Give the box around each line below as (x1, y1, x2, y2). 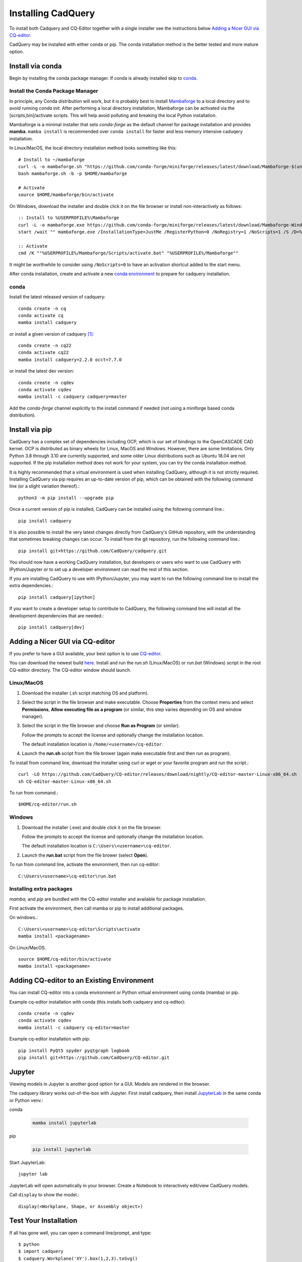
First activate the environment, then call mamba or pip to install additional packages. (9, 905, 184, 911)
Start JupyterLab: (9, 1160, 46, 1166)
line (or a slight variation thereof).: (9, 483, 80, 489)
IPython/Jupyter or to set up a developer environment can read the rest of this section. (9, 566, 189, 572)
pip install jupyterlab (32, 1146, 92, 1152)
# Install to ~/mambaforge (18, 156, 85, 163)
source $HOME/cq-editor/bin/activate (18, 957, 112, 962)
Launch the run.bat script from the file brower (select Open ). (22, 852, 148, 858)
